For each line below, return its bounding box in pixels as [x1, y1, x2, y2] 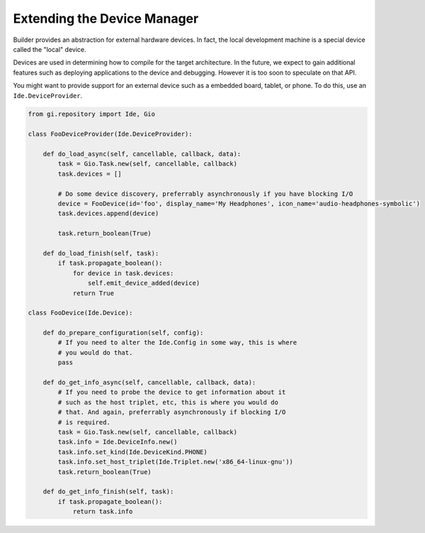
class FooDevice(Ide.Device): [28, 309, 133, 317]
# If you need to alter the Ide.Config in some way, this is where [57, 339, 297, 347]
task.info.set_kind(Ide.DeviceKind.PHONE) [57, 448, 208, 456]
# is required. [57, 418, 111, 426]
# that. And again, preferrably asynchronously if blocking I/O [57, 408, 286, 417]
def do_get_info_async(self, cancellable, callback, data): [42, 378, 256, 387]
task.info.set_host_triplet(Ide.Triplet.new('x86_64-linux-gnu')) [57, 458, 294, 466]
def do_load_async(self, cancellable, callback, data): [42, 150, 242, 158]
